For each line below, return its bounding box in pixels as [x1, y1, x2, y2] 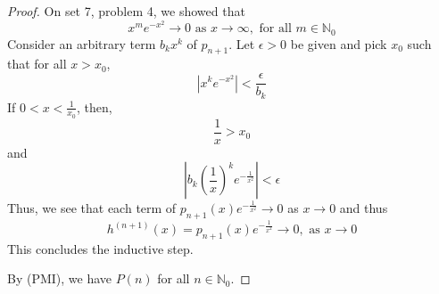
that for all [7, 54, 67, 73]
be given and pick [290, 34, 387, 53]
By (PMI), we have [7, 269, 112, 288]
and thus [339, 199, 388, 217]
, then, [76, 97, 112, 116]
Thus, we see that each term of [7, 199, 177, 217]
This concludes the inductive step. [7, 239, 194, 257]
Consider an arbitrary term [7, 34, 156, 53]
